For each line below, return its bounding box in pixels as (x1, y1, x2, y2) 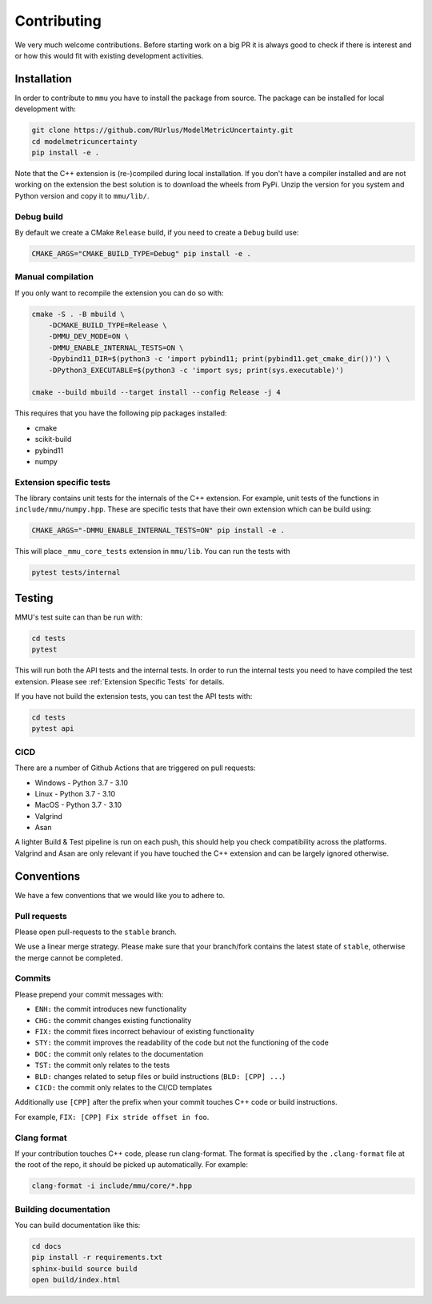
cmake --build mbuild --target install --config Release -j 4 (31, 388, 281, 397)
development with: (14, 104, 76, 114)
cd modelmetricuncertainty (31, 137, 138, 146)
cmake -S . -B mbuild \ (31, 309, 126, 319)
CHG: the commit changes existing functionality (34, 1015, 192, 1025)
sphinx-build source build (31, 1264, 138, 1273)
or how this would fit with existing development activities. (14, 50, 204, 60)
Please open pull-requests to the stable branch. (14, 927, 178, 937)
